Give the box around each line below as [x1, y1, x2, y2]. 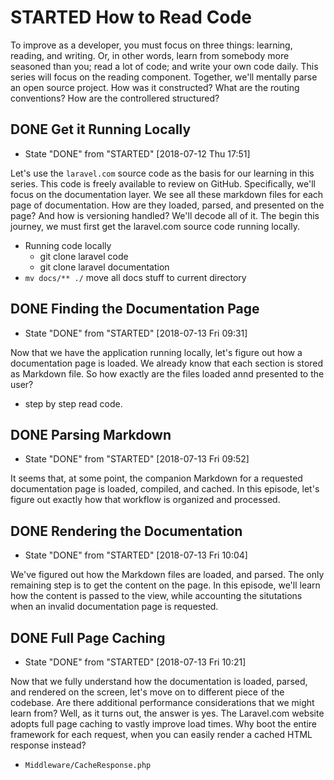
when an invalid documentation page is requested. [10, 601, 219, 613]
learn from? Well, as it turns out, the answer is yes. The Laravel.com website [10, 707, 325, 719]
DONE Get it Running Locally [10, 121, 192, 138]
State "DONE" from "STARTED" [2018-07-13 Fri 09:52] [24, 453, 250, 465]
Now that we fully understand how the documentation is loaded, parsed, [10, 676, 308, 687]
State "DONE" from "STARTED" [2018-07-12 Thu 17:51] [24, 147, 251, 160]
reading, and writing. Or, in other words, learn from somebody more [10, 49, 290, 61]
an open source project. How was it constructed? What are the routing [10, 81, 300, 93]
